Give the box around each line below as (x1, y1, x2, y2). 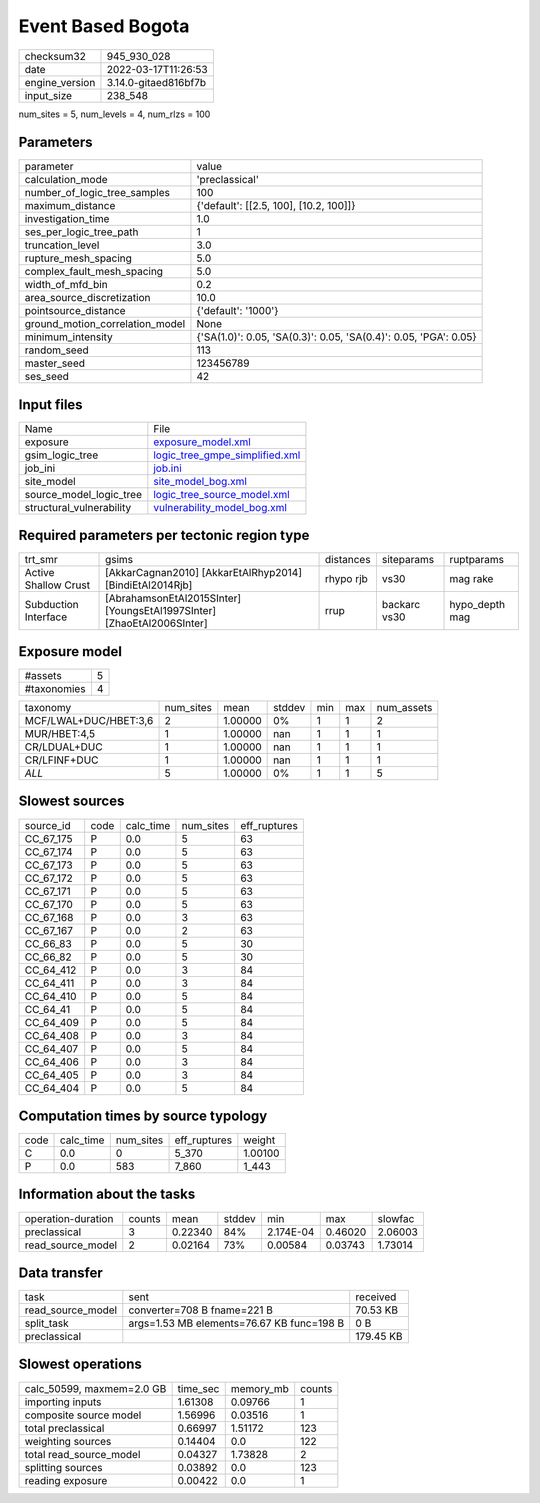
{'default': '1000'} (196, 304, 279, 318)
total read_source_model (24, 1447, 141, 1461)
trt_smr (24, 553, 59, 567)
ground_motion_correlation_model (24, 317, 186, 331)
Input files (18, 396, 84, 413)
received (355, 1290, 397, 1304)
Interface (24, 610, 68, 624)
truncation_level (24, 238, 100, 252)
